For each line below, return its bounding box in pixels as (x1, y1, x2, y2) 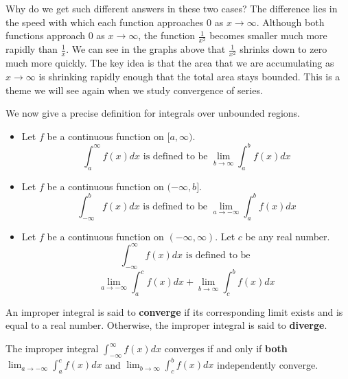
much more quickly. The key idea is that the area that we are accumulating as (5, 56, 334, 70)
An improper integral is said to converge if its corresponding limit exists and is (5, 304, 343, 319)
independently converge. (217, 357, 318, 371)
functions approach (5, 28, 86, 43)
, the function (138, 28, 196, 43)
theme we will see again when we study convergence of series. (5, 82, 263, 97)
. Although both (256, 14, 325, 29)
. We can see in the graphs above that (66, 42, 226, 56)
